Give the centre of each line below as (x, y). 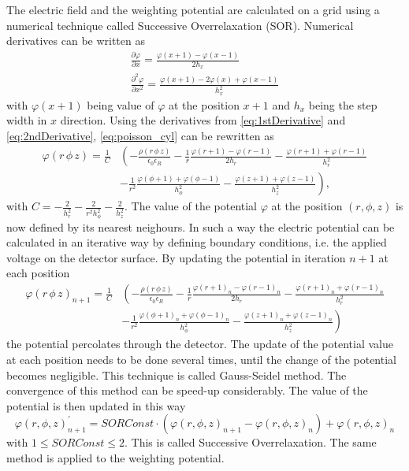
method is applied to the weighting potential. (115, 457)
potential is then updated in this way (96, 405)
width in (27, 120)
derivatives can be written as (76, 41)
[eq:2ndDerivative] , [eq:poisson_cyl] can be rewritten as (140, 135)
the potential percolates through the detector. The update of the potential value (200, 344)
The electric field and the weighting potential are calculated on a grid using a (193, 9)
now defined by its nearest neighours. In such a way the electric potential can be (201, 226)
